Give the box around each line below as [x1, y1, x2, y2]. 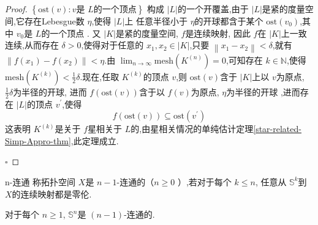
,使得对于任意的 [81, 39, 144, 51]
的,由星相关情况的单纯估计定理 [131, 122, 254, 135]
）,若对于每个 [177, 175, 232, 188]
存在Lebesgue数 [24, 15, 85, 27]
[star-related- [253, 122, 301, 135]
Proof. [5, 2, 28, 15]
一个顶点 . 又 [50, 26, 101, 39]
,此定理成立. [70, 134, 119, 147]
